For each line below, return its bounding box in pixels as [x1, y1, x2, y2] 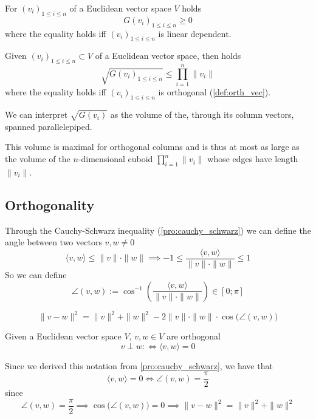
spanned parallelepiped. [5, 120, 92, 132]
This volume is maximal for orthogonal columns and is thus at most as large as [5, 140, 300, 153]
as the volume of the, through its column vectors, [110, 108, 294, 121]
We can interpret [5, 108, 68, 121]
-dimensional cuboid [78, 152, 153, 165]
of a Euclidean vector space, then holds [95, 49, 241, 62]
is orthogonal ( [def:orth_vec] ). [158, 86, 271, 98]
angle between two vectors [5, 236, 102, 248]
